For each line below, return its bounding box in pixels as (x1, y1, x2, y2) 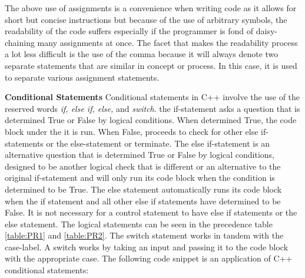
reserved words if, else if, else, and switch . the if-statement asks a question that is (5, 102, 300, 114)
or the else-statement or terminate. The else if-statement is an (46, 137, 270, 149)
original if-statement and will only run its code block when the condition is (5, 171, 275, 184)
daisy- (256, 25, 277, 37)
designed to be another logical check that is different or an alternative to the (5, 160, 281, 172)
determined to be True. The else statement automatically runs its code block (5, 183, 282, 195)
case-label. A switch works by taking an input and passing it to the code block (5, 240, 289, 253)
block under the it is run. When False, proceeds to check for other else (5, 125, 258, 137)
